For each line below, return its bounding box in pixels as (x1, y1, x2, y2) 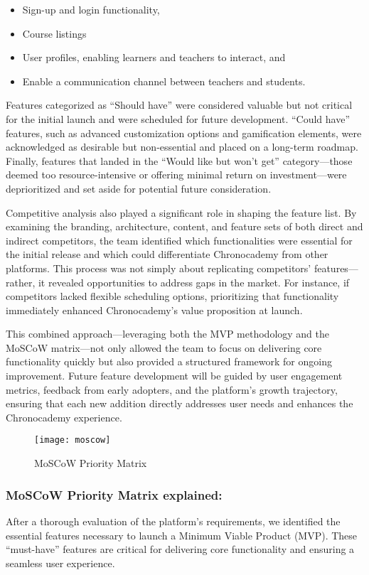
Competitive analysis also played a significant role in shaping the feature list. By (6, 205, 357, 220)
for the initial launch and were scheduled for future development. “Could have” (6, 111, 351, 126)
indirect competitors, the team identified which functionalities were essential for (6, 232, 353, 247)
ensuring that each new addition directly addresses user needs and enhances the (6, 396, 353, 411)
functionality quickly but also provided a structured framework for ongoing (6, 354, 332, 369)
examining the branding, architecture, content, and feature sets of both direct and (6, 219, 363, 234)
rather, (6, 274, 36, 289)
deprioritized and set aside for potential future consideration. (6, 181, 272, 195)
